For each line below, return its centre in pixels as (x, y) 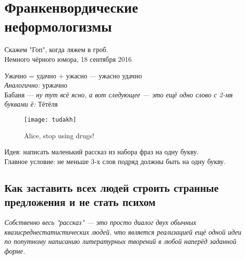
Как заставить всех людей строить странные (112, 187)
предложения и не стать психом (80, 202)
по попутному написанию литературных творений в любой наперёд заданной (121, 241)
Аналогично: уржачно (36, 85)
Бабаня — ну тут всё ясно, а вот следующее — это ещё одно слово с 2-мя (119, 94)
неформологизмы (58, 26)
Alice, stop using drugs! (59, 135)
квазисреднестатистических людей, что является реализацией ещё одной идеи (123, 231)
